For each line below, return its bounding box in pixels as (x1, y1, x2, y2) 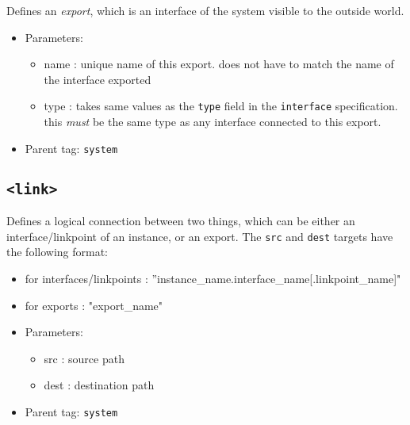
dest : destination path (44, 377, 155, 393)
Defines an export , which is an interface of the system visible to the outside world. (6, 2, 404, 18)
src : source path (44, 350, 125, 366)
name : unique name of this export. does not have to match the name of (44, 56, 394, 72)
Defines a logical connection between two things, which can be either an (6, 212, 355, 229)
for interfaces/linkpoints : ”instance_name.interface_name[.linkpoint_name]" (25, 270, 401, 286)
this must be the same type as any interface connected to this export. (44, 113, 381, 130)
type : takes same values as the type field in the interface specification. (44, 98, 398, 114)
